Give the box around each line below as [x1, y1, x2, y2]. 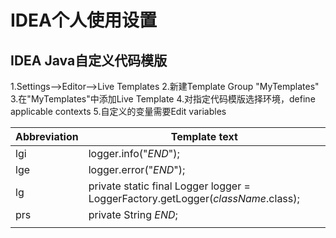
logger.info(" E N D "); [88, 147, 180, 160]
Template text [170, 130, 238, 143]
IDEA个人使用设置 [10, 9, 157, 32]
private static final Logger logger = [88, 179, 251, 193]
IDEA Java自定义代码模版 [10, 52, 168, 69]
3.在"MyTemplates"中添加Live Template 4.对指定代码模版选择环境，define [10, 93, 316, 105]
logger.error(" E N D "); [88, 163, 186, 176]
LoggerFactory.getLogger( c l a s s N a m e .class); [88, 192, 300, 205]
